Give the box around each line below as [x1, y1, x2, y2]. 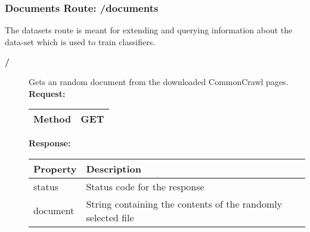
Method [33, 112, 72, 126]
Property [33, 161, 77, 175]
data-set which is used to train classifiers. [5, 35, 156, 48]
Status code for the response [86, 179, 204, 193]
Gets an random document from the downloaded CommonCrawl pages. [29, 76, 289, 87]
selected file [86, 210, 134, 224]
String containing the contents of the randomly [86, 196, 283, 211]
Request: [29, 87, 66, 99]
